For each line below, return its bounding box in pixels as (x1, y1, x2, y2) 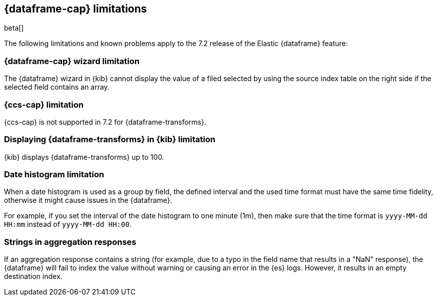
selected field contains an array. (4, 83, 110, 92)
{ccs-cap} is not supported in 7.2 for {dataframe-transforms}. (4, 117, 206, 126)
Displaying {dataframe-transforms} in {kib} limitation (4, 134, 216, 145)
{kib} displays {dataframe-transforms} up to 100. (4, 152, 164, 161)
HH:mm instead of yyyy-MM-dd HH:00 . (4, 220, 132, 229)
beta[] (4, 24, 24, 33)
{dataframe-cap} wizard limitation (4, 56, 140, 66)
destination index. (4, 272, 63, 281)
